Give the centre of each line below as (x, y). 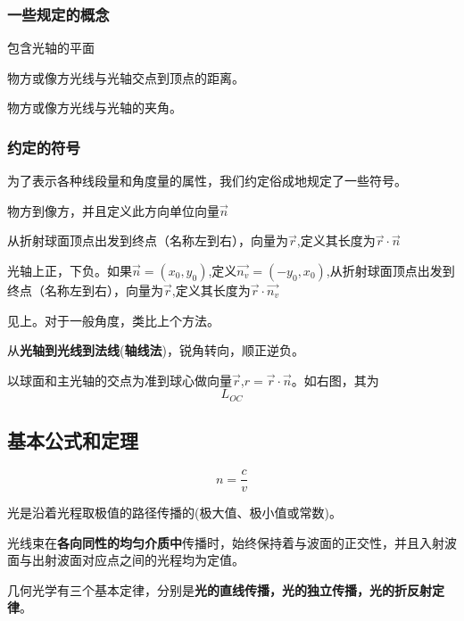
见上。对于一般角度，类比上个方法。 (113, 320)
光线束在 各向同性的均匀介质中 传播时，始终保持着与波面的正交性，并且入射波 (232, 542)
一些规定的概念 (58, 14)
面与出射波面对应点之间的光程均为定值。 (126, 560)
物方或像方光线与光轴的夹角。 (95, 108)
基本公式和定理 (73, 440)
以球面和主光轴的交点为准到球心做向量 (120, 380)
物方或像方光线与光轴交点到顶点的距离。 (126, 77)
